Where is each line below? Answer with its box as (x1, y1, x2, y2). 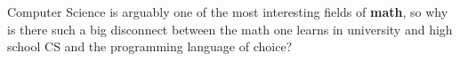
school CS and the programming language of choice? (7, 37, 293, 56)
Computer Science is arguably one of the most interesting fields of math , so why (7, 3, 448, 20)
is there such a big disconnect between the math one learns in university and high (7, 19, 453, 38)
